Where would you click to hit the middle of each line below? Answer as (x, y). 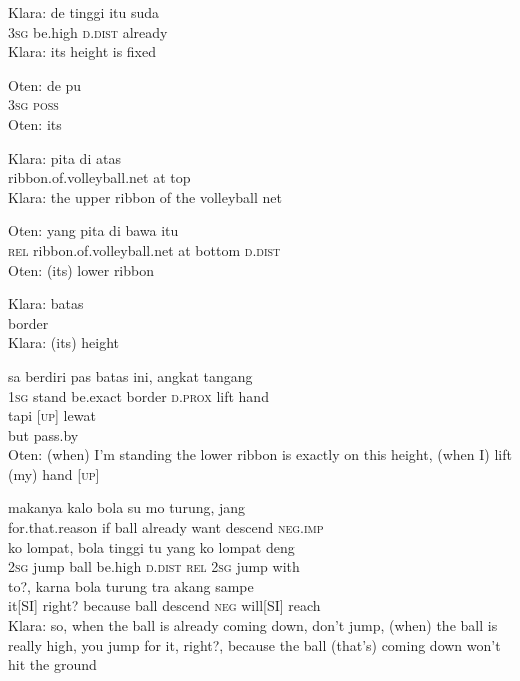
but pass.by (43, 434)
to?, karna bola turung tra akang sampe (131, 585)
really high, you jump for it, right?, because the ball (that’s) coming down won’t (254, 644)
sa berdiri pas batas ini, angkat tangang (130, 375)
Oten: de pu (45, 84)
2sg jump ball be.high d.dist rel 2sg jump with (154, 566)
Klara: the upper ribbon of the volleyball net (145, 196)
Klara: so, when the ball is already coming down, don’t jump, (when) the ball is (253, 625)
